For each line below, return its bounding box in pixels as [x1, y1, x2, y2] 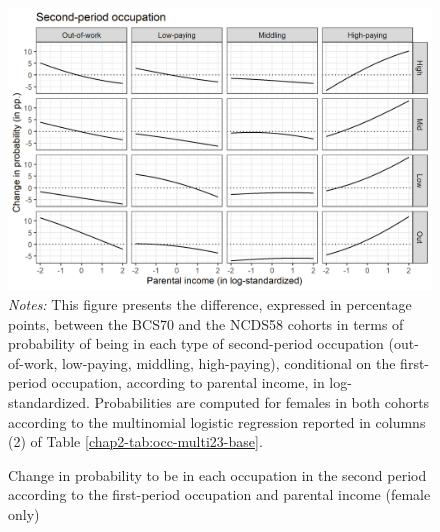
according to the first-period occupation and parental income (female [8, 484, 431, 505]
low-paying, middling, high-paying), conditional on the [62, 352, 396, 373]
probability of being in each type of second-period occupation [8, 333, 384, 354]
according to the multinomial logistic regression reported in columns [8, 411, 426, 432]
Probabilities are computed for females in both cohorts [94, 391, 430, 412]
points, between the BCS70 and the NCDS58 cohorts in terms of [8, 313, 404, 334]
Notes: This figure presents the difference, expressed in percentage [8, 293, 412, 314]
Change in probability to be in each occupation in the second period [8, 464, 427, 485]
